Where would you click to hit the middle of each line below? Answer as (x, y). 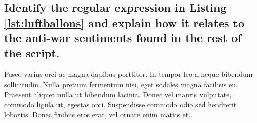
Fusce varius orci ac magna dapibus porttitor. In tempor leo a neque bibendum (128, 74)
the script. (32, 53)
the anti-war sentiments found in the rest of (123, 38)
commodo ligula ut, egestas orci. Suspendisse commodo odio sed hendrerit (121, 104)
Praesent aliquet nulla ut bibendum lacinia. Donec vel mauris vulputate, (118, 94)
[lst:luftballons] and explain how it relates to (124, 22)
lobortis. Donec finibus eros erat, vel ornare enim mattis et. (97, 114)
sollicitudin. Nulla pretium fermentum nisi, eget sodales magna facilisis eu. (121, 84)
